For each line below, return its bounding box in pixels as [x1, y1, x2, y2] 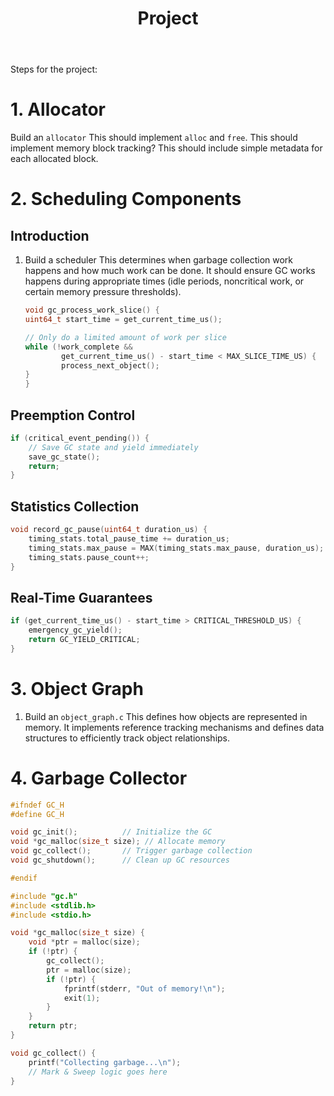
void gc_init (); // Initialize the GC [10, 827, 213, 837]
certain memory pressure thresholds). [24, 286, 182, 298]
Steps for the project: [10, 63, 98, 76]
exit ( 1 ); [63, 993, 101, 1003]
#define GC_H [10, 809, 65, 819]
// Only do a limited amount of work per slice [24, 332, 227, 342]
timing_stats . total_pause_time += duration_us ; [28, 534, 230, 544]
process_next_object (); [61, 360, 160, 371]
